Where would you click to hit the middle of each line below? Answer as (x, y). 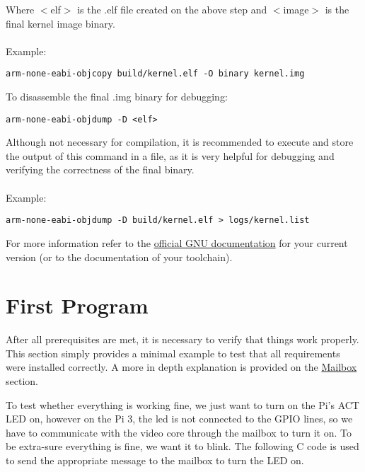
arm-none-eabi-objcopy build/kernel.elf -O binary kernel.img (155, 74)
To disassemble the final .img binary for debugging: (117, 97)
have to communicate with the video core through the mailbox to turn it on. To (179, 432)
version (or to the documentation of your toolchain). (119, 257)
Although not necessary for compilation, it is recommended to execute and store (180, 142)
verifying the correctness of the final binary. (100, 169)
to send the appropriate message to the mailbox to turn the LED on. (155, 460)
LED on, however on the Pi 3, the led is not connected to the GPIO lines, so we (179, 419)
